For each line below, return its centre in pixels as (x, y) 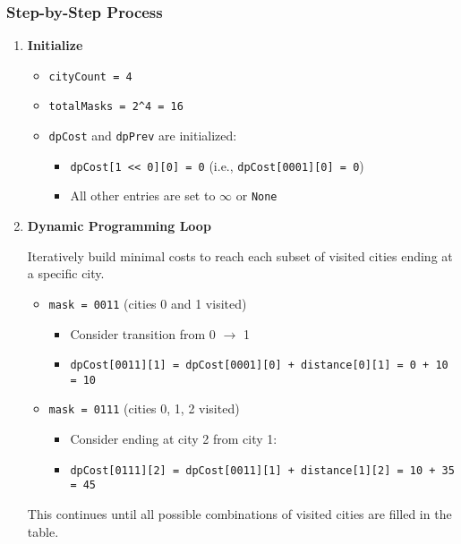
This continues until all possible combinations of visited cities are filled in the (239, 514)
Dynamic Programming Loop (119, 226)
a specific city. (66, 273)
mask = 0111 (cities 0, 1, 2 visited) (144, 408)
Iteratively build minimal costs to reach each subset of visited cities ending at (240, 255)
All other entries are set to (143, 195)
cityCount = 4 (90, 76)
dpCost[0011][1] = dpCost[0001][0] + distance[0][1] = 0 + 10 (259, 365)
